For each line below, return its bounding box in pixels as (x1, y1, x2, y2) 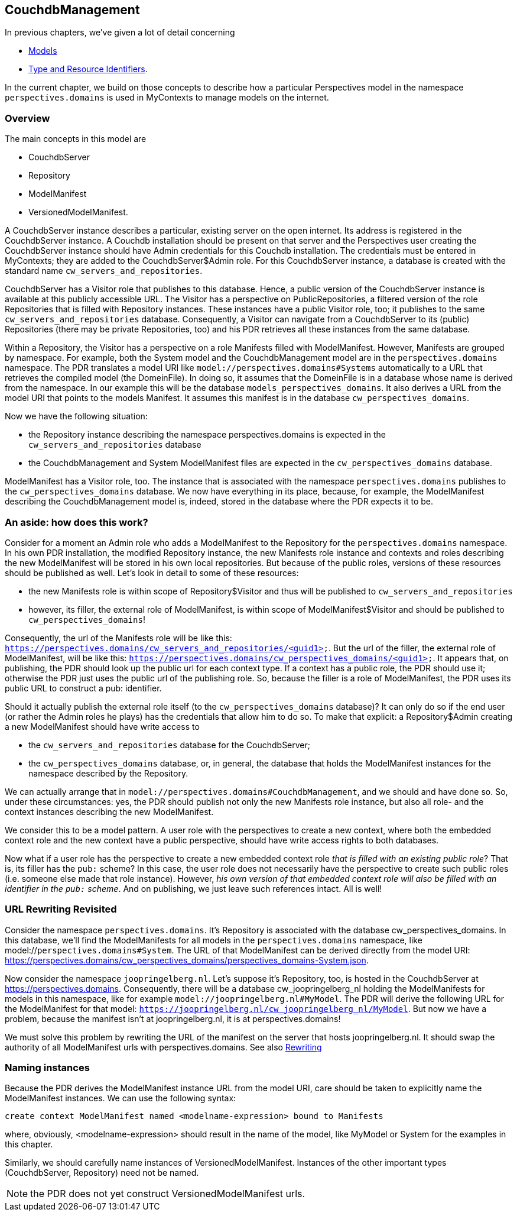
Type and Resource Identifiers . (28, 64, 148, 75)
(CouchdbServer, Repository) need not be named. (5, 1168, 199, 1178)
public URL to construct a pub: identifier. (5, 683, 162, 693)
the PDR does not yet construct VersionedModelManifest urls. (30, 1188, 305, 1200)
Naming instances (5, 1062, 90, 1074)
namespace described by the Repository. (28, 768, 188, 778)
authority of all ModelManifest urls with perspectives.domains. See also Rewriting (5, 1042, 322, 1052)
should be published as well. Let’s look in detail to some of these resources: (5, 567, 299, 578)
